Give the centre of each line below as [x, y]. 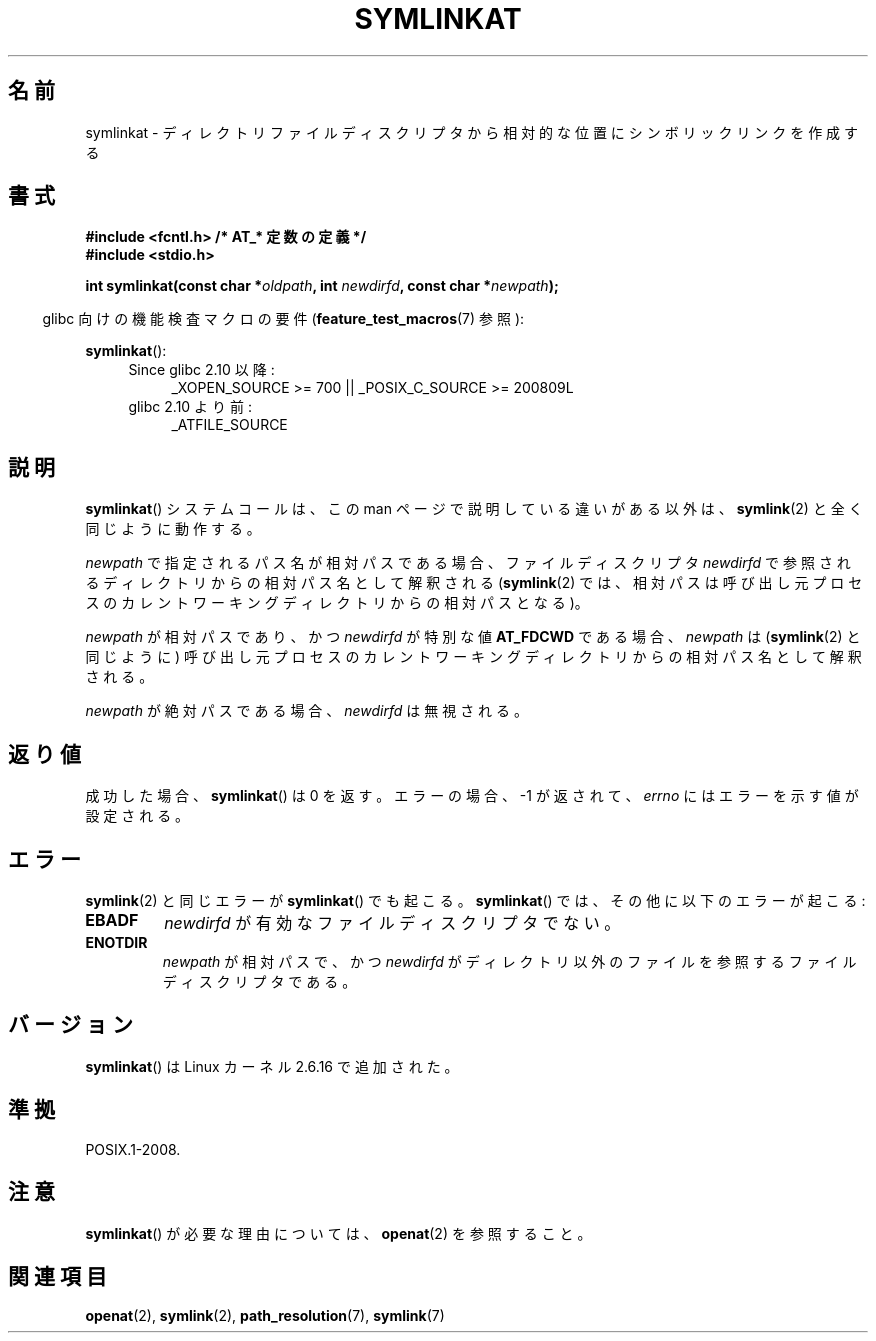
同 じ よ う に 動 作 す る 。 [173, 529]
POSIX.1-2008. [133, 1149]
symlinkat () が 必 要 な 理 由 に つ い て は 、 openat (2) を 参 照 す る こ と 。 [338, 1233]
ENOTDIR [116, 942]
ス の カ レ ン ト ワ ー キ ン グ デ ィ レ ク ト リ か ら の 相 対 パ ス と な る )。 [337, 603]
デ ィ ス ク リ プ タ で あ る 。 [259, 981]
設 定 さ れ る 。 [137, 816]
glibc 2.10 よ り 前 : [190, 407]
